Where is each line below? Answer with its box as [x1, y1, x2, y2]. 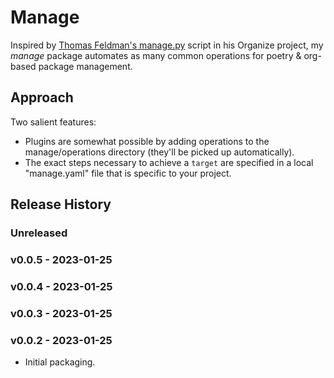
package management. [38, 60, 133, 72]
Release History [10, 196, 112, 213]
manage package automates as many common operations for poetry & [10, 49, 302, 61]
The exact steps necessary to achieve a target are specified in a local [24, 156, 314, 168]
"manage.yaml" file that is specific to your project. [24, 167, 232, 179]
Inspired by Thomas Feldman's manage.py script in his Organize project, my [10, 39, 324, 51]
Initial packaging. [24, 356, 96, 368]
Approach [10, 89, 74, 106]
